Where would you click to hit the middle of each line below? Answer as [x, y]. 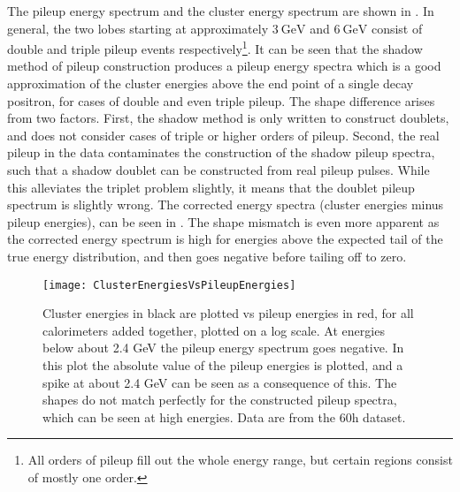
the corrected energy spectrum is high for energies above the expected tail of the [225, 239]
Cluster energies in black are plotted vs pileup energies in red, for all [228, 313]
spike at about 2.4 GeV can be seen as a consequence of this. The [220, 382]
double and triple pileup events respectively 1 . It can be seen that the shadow [215, 47]
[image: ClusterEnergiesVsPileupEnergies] [169, 285]
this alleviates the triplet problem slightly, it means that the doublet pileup [211, 187]
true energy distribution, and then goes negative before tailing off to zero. [207, 256]
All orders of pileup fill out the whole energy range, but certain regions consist [240, 460]
